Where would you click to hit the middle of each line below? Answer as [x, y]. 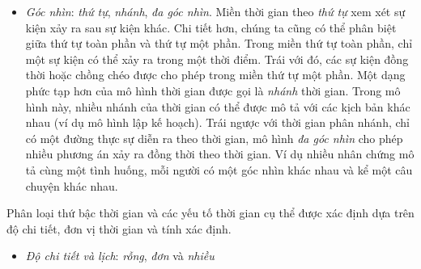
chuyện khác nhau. [72, 185]
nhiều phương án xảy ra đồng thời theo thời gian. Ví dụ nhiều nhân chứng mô [220, 154]
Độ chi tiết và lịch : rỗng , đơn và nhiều [120, 256]
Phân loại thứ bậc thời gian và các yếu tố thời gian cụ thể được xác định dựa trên [210, 213]
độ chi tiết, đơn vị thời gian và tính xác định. [119, 228]
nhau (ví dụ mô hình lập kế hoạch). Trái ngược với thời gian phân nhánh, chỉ [217, 122]
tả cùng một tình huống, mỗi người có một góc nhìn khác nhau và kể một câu [219, 169]
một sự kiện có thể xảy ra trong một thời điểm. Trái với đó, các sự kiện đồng [217, 59]
